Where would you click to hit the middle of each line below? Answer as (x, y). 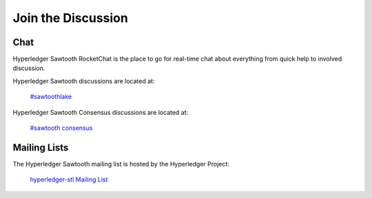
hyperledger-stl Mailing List (69, 179)
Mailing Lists (41, 147)
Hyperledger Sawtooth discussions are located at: (84, 81)
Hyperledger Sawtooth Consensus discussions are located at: (101, 112)
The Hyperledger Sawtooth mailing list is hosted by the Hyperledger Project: (121, 164)
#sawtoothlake (51, 97)
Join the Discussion (71, 18)
